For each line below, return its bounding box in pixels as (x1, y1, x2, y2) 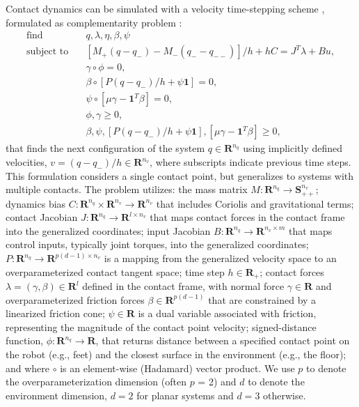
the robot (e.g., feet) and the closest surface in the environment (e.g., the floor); (6, 347, 346, 362)
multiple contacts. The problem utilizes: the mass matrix (6, 182, 248, 197)
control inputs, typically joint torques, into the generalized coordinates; (6, 237, 309, 252)
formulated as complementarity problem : (6, 15, 182, 29)
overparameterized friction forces (6, 292, 145, 307)
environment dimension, (6, 387, 107, 402)
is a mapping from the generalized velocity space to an (104, 251, 337, 266)
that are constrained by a (208, 292, 317, 307)
